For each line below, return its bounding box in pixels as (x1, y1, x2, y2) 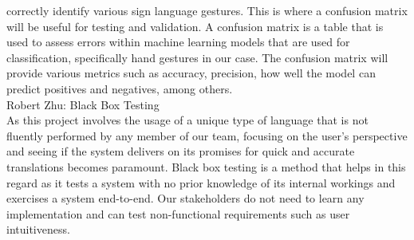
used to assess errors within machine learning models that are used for (6, 33, 350, 50)
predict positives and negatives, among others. (6, 80, 233, 96)
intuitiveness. (6, 221, 70, 238)
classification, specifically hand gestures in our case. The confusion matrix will (6, 49, 388, 65)
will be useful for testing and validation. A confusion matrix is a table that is (6, 18, 384, 34)
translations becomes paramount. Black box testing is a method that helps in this (6, 158, 406, 175)
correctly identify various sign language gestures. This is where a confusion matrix (6, 2, 408, 18)
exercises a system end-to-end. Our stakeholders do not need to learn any (6, 190, 365, 207)
